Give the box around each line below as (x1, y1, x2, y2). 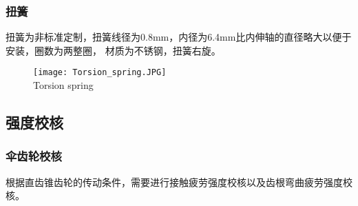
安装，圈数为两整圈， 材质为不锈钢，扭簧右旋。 (6, 43, 221, 57)
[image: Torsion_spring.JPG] (33, 68, 167, 78)
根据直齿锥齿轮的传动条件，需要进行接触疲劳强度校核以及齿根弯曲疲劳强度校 (6, 174, 352, 189)
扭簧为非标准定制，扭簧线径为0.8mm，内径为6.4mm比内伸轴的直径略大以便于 (6, 30, 352, 44)
